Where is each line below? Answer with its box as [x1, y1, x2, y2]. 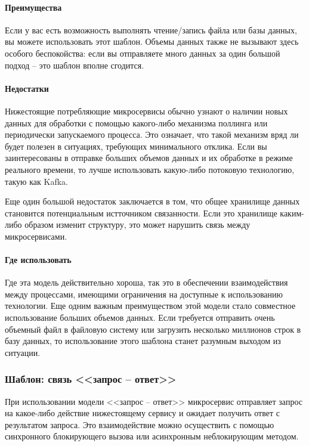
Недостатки [5, 82, 49, 94]
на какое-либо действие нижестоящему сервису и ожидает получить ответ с [5, 407, 280, 419]
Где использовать [5, 253, 72, 266]
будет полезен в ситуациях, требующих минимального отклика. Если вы [5, 140, 267, 152]
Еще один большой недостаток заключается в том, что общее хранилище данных [5, 195, 300, 207]
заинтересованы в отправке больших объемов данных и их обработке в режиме [5, 151, 293, 164]
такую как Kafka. [5, 175, 68, 187]
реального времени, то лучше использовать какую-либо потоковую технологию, [5, 163, 295, 175]
